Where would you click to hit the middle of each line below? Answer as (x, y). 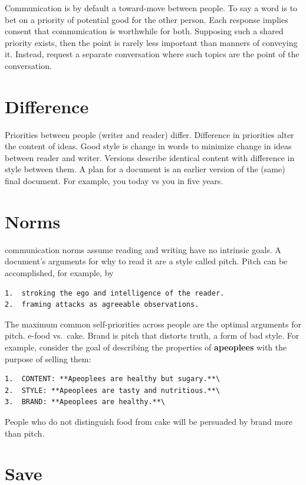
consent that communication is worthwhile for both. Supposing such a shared (144, 31)
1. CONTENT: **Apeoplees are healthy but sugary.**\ (113, 379)
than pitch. (25, 433)
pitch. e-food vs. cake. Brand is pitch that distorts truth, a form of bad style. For (152, 335)
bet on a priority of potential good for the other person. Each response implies (147, 19)
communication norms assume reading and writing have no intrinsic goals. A (143, 249)
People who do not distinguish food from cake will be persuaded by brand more (149, 421)
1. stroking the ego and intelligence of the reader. (115, 293)
